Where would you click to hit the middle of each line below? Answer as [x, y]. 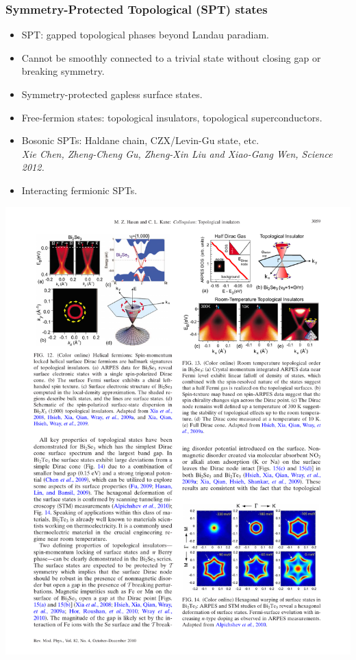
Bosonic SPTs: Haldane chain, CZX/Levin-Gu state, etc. [140, 140]
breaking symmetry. [63, 71]
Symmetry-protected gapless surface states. [112, 94]
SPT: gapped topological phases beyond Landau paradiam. [145, 35]
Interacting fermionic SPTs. [79, 190]
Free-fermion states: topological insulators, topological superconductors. [172, 117]
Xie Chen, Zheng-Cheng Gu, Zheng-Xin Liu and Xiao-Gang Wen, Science [177, 153]
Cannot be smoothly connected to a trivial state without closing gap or [171, 57]
